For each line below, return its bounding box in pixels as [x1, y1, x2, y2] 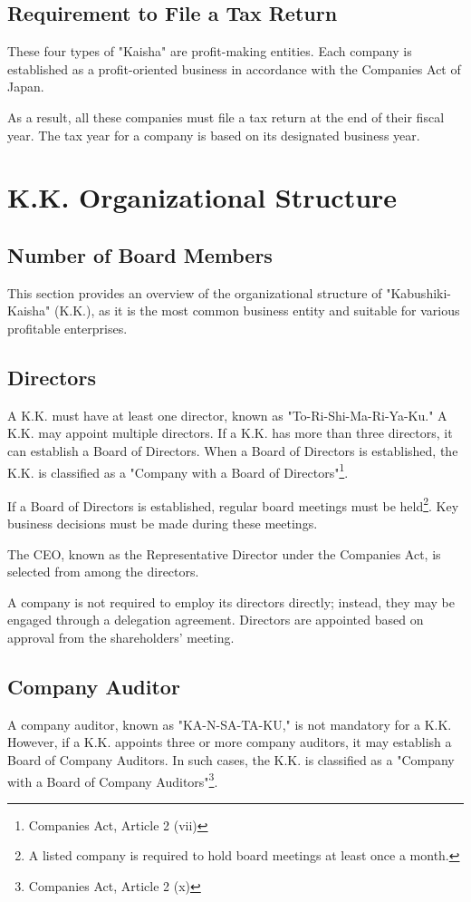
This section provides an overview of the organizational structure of [7, 283, 382, 302]
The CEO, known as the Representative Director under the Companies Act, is [7, 544, 441, 563]
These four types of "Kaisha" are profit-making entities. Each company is [7, 42, 412, 61]
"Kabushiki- [386, 283, 451, 302]
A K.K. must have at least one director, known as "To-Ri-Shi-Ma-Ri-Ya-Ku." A [7, 405, 447, 424]
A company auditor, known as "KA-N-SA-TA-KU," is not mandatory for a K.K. [7, 714, 452, 733]
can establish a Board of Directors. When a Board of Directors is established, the [7, 441, 458, 460]
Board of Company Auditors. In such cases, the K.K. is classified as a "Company [7, 750, 455, 769]
